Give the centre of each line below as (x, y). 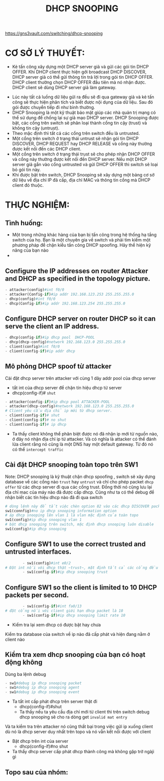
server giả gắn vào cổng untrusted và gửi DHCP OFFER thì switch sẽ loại (85, 165)
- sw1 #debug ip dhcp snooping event (42, 692)
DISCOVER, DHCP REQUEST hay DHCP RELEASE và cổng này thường (82, 144)
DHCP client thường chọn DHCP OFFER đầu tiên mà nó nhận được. (79, 82)
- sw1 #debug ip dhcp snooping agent (42, 688)
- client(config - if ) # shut (32, 415)
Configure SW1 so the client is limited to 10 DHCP (81, 587)
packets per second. (37, 595)
